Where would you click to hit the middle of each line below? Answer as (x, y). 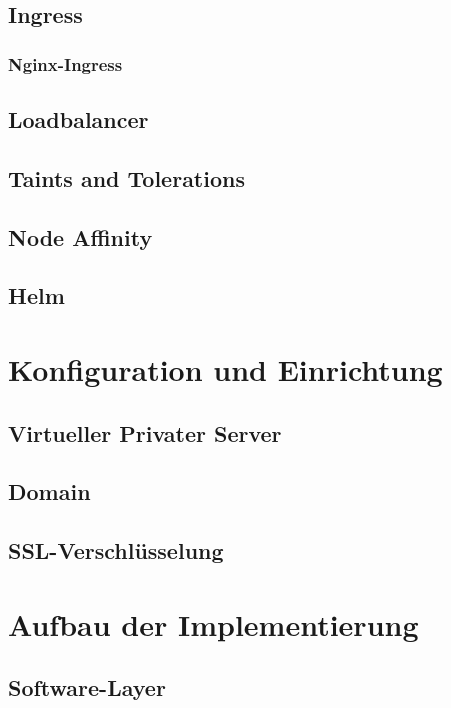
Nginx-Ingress (65, 63)
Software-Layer (87, 687)
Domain (49, 491)
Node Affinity (80, 236)
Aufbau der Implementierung (213, 623)
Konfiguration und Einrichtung (225, 368)
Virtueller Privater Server (145, 432)
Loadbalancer (78, 119)
